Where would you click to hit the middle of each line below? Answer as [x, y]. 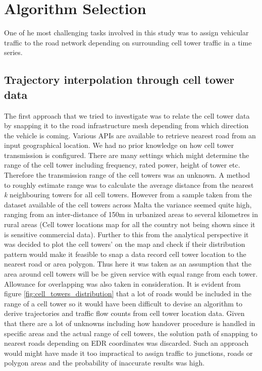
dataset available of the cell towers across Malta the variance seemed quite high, [128, 204]
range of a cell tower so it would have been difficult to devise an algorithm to [123, 303]
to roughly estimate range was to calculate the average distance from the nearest [129, 184]
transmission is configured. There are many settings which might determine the [127, 155]
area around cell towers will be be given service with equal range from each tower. [131, 274]
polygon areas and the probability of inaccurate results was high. [104, 363]
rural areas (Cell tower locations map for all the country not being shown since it [130, 224]
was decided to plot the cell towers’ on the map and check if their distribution [125, 244]
